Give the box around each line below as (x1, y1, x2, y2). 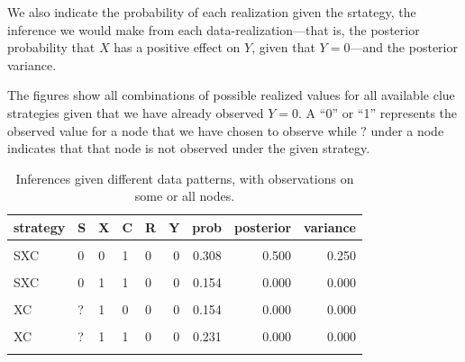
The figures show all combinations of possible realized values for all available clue (7, 86, 455, 104)
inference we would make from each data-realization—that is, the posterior (7, 20, 420, 39)
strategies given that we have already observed (7, 103, 264, 122)
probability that (7, 38, 96, 57)
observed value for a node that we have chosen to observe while (7, 121, 357, 140)
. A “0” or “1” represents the (298, 103, 458, 122)
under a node (370, 121, 444, 140)
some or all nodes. (134, 186, 235, 205)
